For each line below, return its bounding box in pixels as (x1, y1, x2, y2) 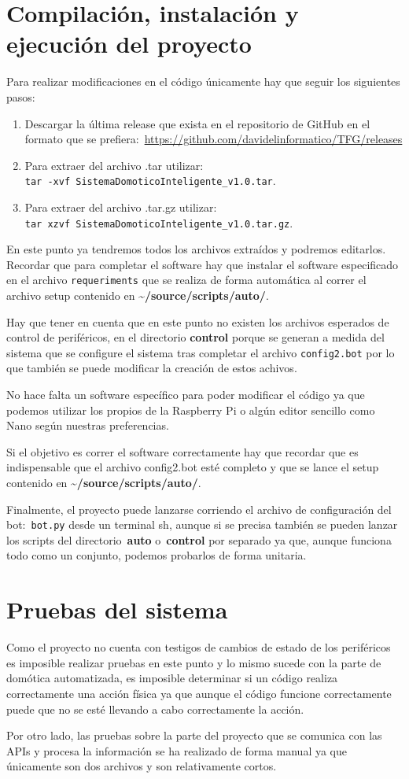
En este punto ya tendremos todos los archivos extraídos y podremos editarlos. (6, 241, 386, 257)
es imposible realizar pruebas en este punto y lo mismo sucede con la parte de (6, 654, 381, 670)
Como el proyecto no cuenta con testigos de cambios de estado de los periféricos (6, 639, 391, 655)
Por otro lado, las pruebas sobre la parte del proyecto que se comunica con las (6, 727, 382, 744)
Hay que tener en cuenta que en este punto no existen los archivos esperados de (6, 313, 389, 330)
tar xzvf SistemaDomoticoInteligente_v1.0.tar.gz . (24, 214, 293, 231)
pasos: (6, 88, 35, 105)
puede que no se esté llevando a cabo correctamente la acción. (6, 700, 304, 717)
